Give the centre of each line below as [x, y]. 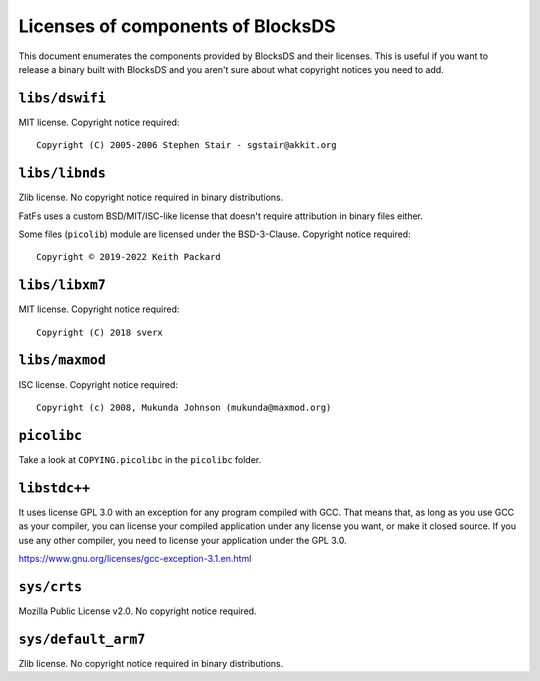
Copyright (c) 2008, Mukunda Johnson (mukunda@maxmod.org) [184, 407]
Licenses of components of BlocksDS [177, 26]
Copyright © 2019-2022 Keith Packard [129, 257]
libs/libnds [62, 173]
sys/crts [50, 586]
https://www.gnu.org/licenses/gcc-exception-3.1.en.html [135, 558]
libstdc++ [54, 488]
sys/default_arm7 [82, 639]
